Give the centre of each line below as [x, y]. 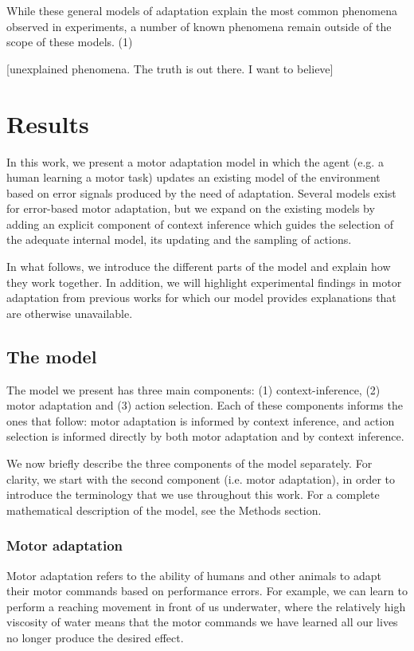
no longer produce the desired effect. [95, 637]
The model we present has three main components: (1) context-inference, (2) [193, 389]
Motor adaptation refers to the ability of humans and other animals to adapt [194, 575]
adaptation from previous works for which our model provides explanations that [201, 298]
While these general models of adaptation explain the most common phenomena [202, 10]
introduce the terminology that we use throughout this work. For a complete [193, 494]
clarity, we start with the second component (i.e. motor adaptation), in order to [201, 478]
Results [48, 123]
